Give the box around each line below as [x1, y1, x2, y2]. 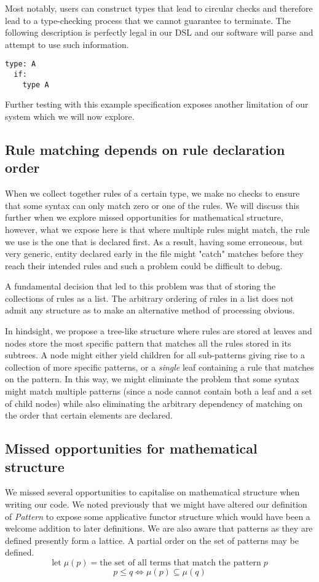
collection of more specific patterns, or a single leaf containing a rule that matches [5, 360, 314, 373]
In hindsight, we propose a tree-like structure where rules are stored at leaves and [5, 324, 312, 337]
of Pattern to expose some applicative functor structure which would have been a [5, 509, 310, 522]
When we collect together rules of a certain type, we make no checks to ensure [5, 187, 300, 200]
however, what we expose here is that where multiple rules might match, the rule [5, 222, 310, 235]
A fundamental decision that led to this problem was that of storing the [5, 280, 276, 293]
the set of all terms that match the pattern [100, 558, 261, 567]
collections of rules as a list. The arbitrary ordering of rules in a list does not [5, 291, 294, 304]
